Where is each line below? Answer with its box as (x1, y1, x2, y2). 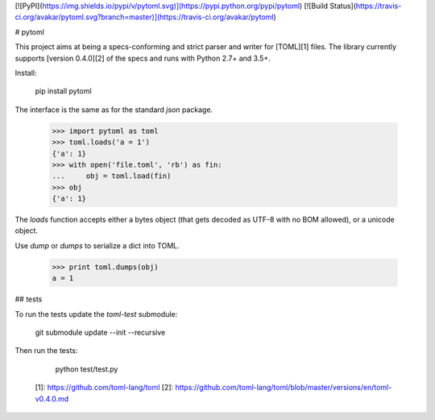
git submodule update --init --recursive (35, 327, 166, 337)
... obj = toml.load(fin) (52, 172, 172, 181)
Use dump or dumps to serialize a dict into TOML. (14, 240, 180, 250)
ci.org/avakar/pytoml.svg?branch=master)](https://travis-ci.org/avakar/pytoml (14, 12, 274, 22)
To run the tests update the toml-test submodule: (14, 309, 178, 318)
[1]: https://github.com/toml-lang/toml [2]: (35, 383, 174, 393)
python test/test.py (55, 364, 118, 374)
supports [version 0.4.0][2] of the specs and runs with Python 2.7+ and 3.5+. (14, 53, 271, 63)
